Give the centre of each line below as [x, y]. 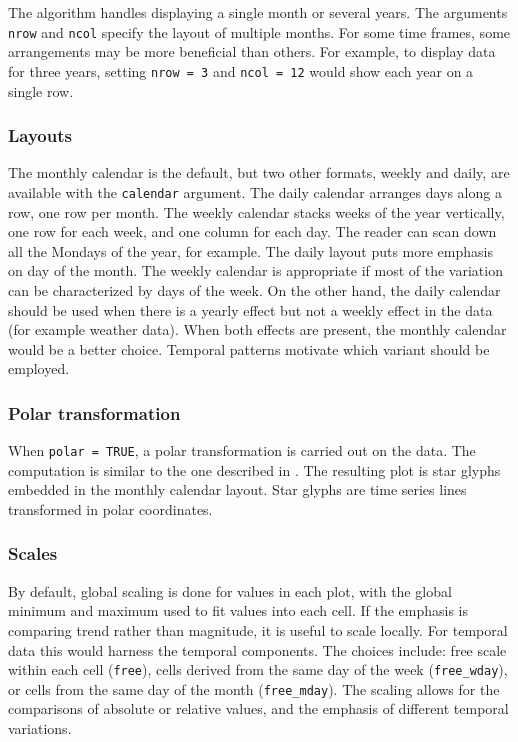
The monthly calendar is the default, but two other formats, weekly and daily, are [259, 172]
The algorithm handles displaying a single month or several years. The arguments [258, 12]
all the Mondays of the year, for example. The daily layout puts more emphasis [250, 250]
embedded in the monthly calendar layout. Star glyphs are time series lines [237, 489]
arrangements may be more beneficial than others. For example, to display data [252, 51]
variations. [40, 728]
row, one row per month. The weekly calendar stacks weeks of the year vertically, [256, 211]
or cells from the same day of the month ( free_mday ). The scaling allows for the [254, 688]
